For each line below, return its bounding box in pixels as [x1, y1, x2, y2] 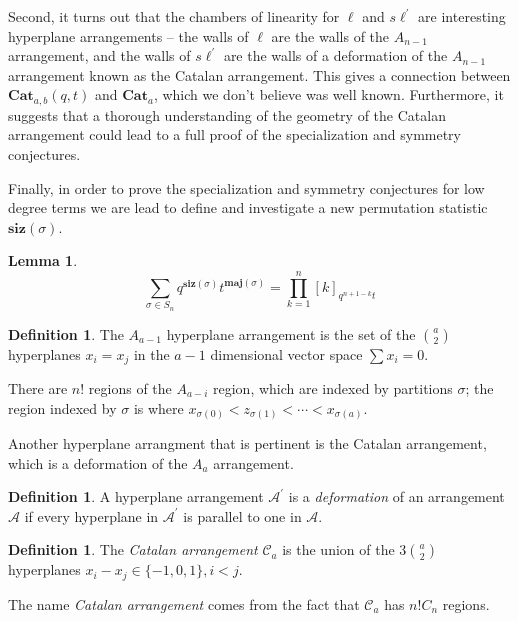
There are [8, 377, 68, 398]
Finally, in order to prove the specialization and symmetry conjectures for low [8, 177, 485, 198]
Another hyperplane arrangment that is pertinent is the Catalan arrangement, [8, 433, 487, 454]
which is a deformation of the [8, 452, 188, 473]
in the [133, 343, 170, 364]
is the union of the [282, 539, 395, 560]
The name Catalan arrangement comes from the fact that [8, 593, 360, 614]
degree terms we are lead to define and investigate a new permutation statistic [8, 197, 488, 218]
